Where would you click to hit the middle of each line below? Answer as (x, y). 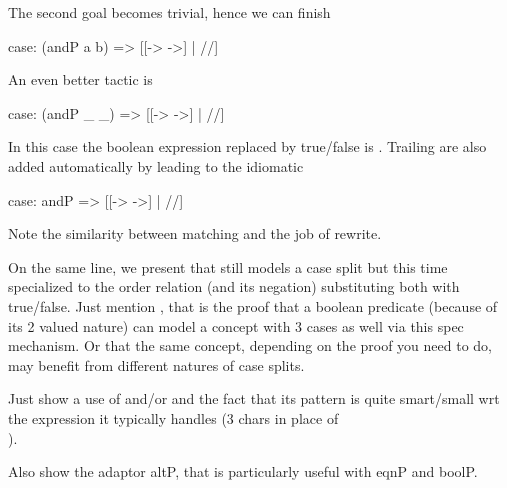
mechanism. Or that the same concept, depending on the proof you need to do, (250, 345)
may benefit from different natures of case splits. (156, 364)
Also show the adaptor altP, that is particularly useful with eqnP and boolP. (243, 471)
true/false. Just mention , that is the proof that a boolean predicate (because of (253, 305)
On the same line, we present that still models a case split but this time (228, 266)
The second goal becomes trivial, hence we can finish (169, 12)
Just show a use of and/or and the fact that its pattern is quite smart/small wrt (254, 398)
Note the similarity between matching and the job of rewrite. (195, 233)
